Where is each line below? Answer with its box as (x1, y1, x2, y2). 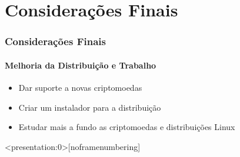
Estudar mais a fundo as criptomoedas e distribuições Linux (18, 121, 235, 133)
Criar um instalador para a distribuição (18, 101, 161, 113)
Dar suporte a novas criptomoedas (18, 81, 142, 94)
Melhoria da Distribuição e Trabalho (5, 59, 156, 71)
